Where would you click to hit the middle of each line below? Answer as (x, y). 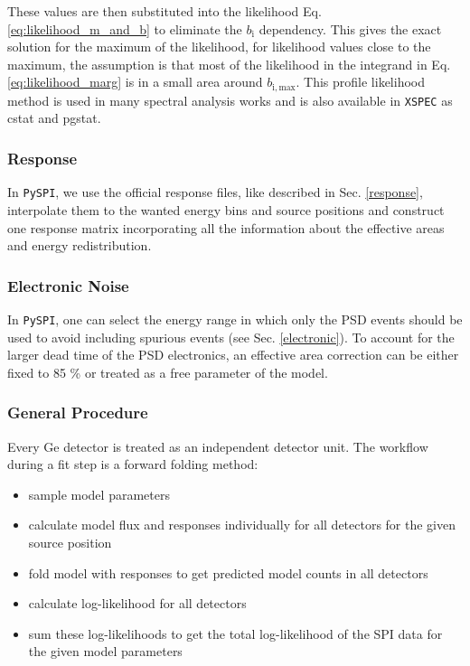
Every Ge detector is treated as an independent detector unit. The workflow (218, 446)
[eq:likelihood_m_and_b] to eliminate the (125, 28)
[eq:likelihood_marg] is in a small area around (135, 82)
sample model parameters (99, 494)
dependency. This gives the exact (350, 28)
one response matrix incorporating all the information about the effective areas (226, 227)
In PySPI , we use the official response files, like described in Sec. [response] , (215, 192)
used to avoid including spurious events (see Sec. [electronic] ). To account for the (231, 337)
